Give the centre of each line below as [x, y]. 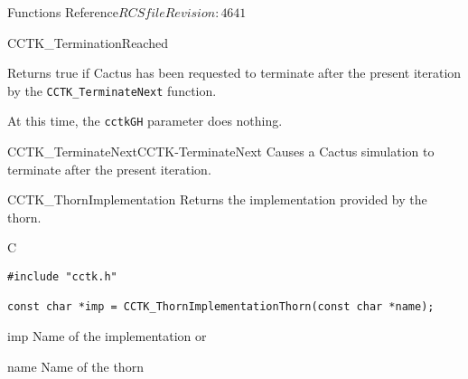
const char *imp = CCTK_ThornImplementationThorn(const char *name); [221, 307]
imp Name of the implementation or [107, 336]
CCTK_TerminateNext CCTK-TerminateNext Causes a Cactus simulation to [221, 152]
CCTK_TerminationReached [88, 42]
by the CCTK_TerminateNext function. [112, 90]
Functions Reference [63, 12]
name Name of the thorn [75, 366]
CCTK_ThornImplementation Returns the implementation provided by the [217, 199]
